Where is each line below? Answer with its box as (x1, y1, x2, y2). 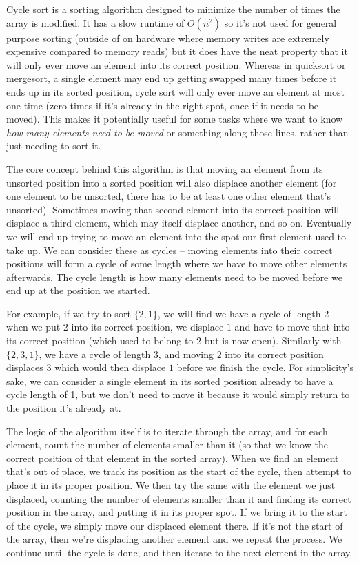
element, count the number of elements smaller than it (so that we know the (6, 437, 328, 452)
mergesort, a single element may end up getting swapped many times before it (6, 71, 337, 85)
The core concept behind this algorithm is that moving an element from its (6, 161, 323, 176)
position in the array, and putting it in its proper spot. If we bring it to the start (6, 505, 347, 519)
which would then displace (54, 360, 166, 375)
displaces (6, 360, 43, 375)
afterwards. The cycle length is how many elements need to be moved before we (6, 269, 342, 284)
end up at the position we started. (6, 283, 150, 297)
